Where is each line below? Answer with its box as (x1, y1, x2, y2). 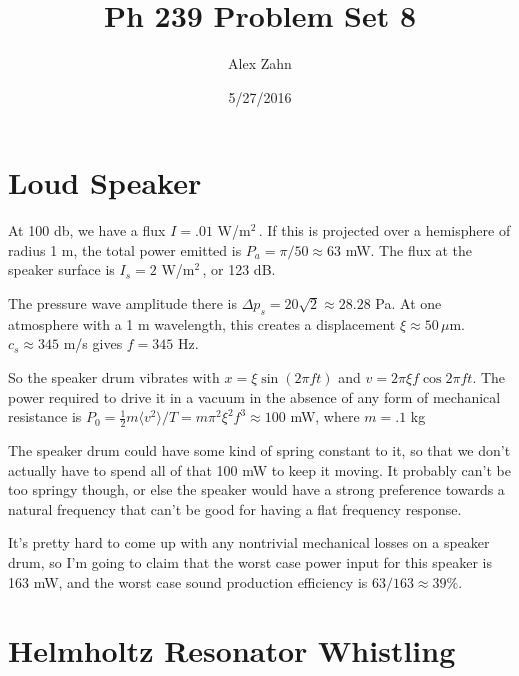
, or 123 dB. (202, 259, 276, 280)
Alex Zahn (228, 53, 292, 74)
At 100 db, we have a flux (8, 220, 166, 241)
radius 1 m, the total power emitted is (8, 239, 242, 260)
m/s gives (63, 333, 123, 354)
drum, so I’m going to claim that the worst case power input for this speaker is (8, 552, 493, 572)
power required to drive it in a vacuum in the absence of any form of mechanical (8, 386, 501, 407)
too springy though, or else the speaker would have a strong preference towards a (8, 479, 505, 500)
